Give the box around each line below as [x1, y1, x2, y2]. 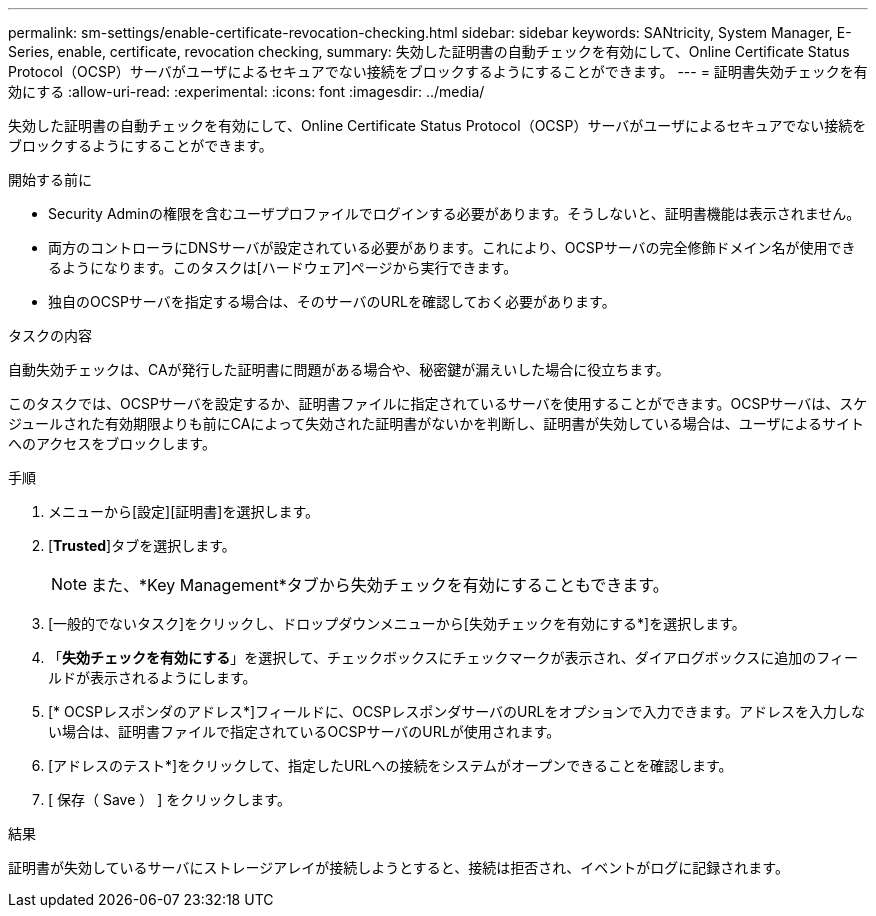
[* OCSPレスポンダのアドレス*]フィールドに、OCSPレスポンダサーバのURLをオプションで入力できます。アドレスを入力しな [48, 703, 865, 720]
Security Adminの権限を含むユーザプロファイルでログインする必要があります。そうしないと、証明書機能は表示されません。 [48, 205, 861, 222]
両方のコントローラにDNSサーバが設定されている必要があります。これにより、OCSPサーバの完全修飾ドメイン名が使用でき [48, 239, 856, 256]
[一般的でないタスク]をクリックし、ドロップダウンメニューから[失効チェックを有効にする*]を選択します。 [48, 615, 746, 632]
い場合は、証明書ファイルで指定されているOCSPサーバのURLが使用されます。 [48, 723, 561, 740]
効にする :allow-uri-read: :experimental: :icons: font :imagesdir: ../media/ [8, 83, 485, 100]
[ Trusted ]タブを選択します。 [48, 537, 236, 554]
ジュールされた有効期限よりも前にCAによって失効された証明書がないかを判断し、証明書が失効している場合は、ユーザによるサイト [8, 415, 865, 432]
